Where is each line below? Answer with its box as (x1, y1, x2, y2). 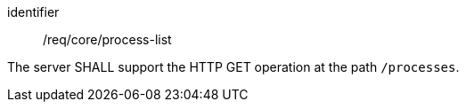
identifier (7, 4, 60, 19)
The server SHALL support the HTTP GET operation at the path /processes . (7, 59, 460, 74)
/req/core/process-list (43, 32, 172, 47)
